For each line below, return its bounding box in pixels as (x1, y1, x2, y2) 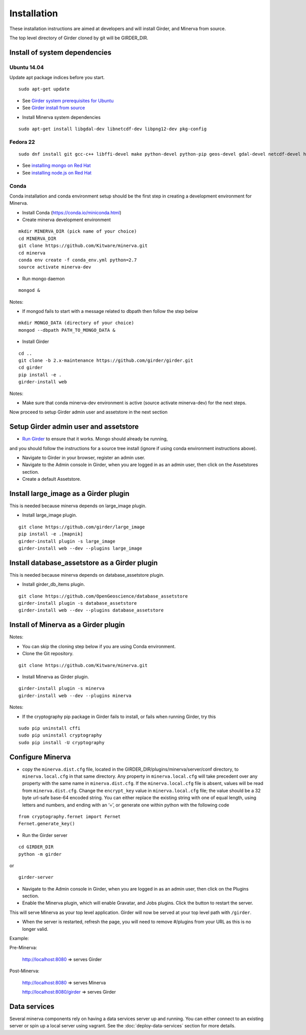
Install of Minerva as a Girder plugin (9, 621, 125, 629)
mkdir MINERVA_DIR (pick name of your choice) (18, 229, 137, 234)
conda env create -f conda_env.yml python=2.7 (18, 257, 137, 263)
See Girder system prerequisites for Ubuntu (22, 97, 114, 104)
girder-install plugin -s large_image (18, 538, 116, 544)
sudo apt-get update (18, 86, 70, 92)
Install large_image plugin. (22, 512, 78, 518)
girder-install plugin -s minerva (18, 685, 105, 692)
